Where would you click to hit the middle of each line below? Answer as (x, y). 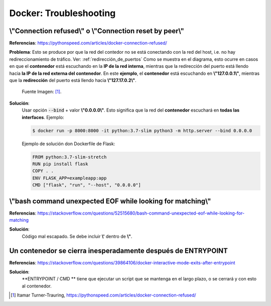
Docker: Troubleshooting (62, 13)
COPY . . (43, 171)
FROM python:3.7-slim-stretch (70, 157)
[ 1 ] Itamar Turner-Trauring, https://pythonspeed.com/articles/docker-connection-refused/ (103, 295)
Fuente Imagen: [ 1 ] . (42, 92)
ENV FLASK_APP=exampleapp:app (70, 178)
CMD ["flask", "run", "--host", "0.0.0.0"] (87, 185)
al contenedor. (37, 286)
